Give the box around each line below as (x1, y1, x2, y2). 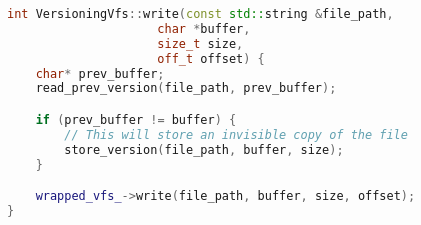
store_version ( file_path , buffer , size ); (64, 142, 344, 157)
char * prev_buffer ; (35, 66, 165, 81)
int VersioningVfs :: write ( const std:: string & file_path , (7, 7, 394, 21)
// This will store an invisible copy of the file (64, 127, 408, 142)
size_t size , (157, 36, 244, 51)
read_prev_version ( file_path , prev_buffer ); (35, 81, 337, 96)
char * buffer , (157, 21, 251, 36)
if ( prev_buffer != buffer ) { (35, 112, 237, 127)
